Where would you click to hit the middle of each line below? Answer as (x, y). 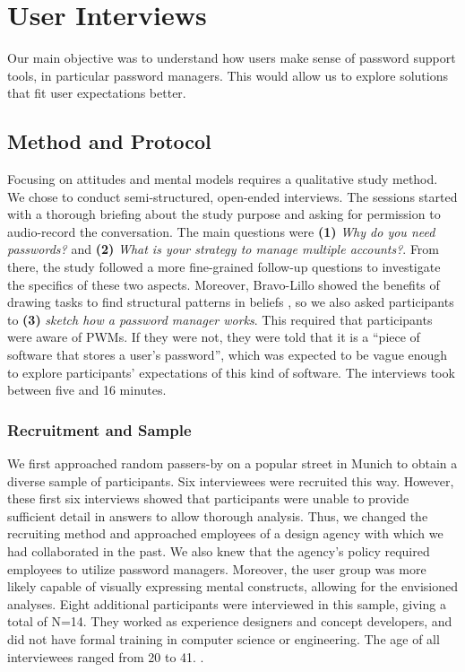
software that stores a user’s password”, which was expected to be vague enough (228, 355)
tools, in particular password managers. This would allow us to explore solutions (228, 75)
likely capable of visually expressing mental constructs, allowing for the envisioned (233, 586)
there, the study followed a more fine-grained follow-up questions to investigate (224, 267)
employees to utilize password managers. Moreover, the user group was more (217, 568)
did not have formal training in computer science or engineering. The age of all (224, 638)
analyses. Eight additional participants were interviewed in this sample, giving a (227, 603)
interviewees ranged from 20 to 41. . (106, 656)
